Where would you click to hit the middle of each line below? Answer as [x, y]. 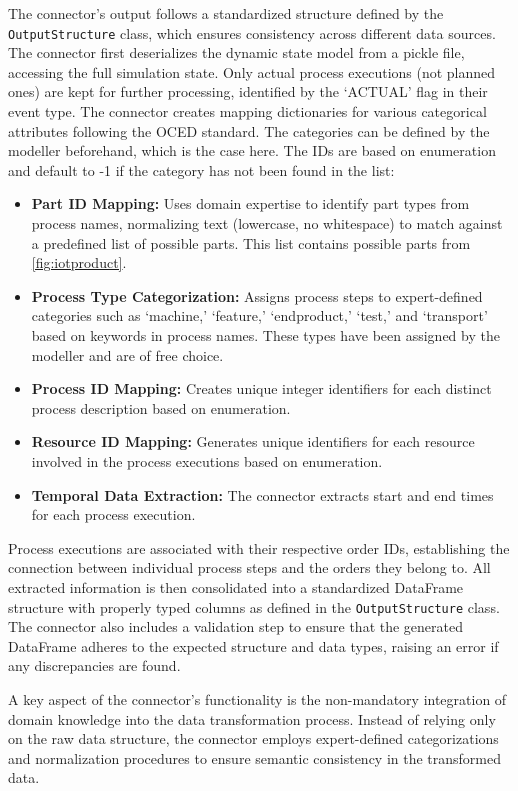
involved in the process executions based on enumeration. [207, 460]
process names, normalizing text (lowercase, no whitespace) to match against [267, 223]
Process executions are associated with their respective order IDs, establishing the [259, 547]
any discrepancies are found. [94, 665]
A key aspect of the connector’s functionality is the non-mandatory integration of [257, 698]
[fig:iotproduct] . [79, 262]
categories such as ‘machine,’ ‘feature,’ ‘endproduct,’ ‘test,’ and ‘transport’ [259, 315]
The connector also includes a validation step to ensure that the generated [236, 626]
